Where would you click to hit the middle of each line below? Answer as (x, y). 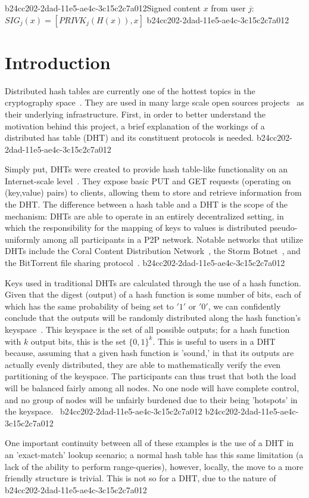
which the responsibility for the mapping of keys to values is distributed (136, 228)
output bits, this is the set (78, 341)
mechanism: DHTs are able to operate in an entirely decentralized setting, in (144, 216)
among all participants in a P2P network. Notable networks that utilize (173, 239)
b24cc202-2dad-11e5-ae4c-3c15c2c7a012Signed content (103, 8)
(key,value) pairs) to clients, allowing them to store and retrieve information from (153, 192)
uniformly (23, 239)
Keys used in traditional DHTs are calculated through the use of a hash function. (153, 282)
